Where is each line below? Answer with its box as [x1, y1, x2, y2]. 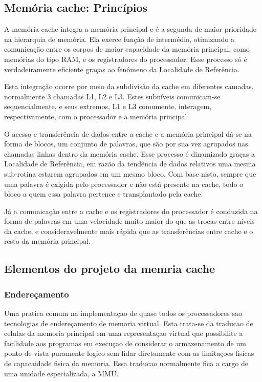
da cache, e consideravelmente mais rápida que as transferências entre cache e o [4, 225, 253, 236]
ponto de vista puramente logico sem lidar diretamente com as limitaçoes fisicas [4, 348, 254, 358]
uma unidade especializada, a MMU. [4, 368, 119, 378]
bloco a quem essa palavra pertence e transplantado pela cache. [4, 188, 203, 199]
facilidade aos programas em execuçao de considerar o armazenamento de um [4, 337, 246, 348]
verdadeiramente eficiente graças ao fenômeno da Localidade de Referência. [4, 63, 239, 74]
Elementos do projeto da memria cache [4, 261, 215, 277]
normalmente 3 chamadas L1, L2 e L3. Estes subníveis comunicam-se [4, 91, 221, 101]
